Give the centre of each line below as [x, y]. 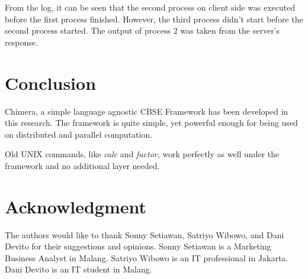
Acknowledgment [76, 206]
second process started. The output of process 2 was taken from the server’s [142, 30]
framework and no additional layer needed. [82, 165]
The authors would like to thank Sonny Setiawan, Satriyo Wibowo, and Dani [145, 234]
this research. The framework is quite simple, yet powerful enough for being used [151, 123]
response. [21, 42]
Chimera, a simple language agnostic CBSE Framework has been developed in [147, 111]
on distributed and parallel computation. [79, 134]
